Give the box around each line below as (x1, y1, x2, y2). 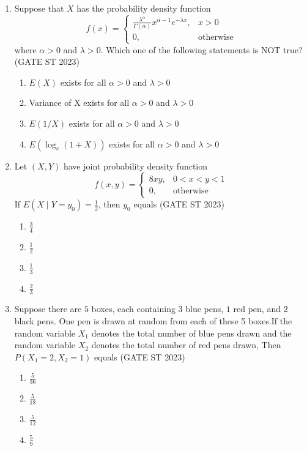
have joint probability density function (63, 159, 208, 172)
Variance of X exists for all (29, 96, 130, 109)
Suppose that (14, 2, 64, 14)
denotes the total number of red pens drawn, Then (91, 338, 281, 351)
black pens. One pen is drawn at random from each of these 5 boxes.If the (14, 315, 292, 327)
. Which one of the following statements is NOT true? (100, 43, 303, 56)
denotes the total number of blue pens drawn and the (91, 326, 292, 339)
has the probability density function (76, 2, 211, 14)
